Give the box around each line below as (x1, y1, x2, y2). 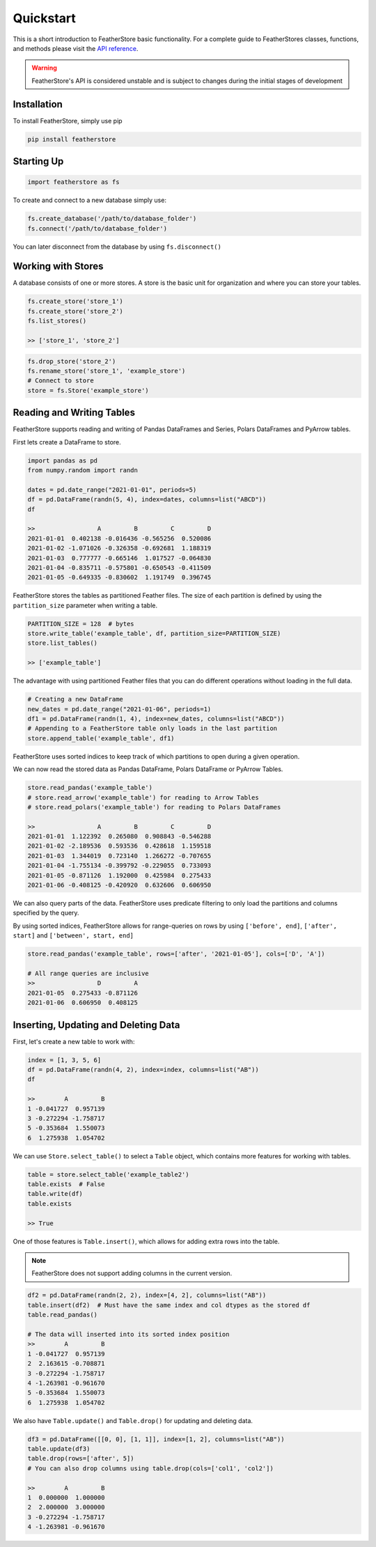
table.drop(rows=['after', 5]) (27, 1454, 135, 1463)
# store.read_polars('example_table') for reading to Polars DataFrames (27, 803, 281, 811)
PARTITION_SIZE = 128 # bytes (27, 620, 135, 628)
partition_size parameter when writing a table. (13, 601, 158, 609)
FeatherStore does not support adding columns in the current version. (31, 1269, 233, 1277)
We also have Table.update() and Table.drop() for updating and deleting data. (13, 1416, 253, 1424)
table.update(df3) (27, 1445, 91, 1453)
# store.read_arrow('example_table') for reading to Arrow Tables (27, 793, 259, 801)
